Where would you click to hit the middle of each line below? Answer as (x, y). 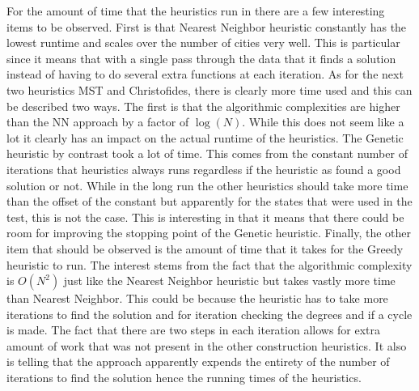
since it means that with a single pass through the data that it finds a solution (201, 58)
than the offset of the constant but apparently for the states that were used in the (209, 201)
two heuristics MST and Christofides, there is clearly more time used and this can (209, 89)
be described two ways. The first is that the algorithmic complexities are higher (203, 106)
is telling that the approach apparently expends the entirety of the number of (198, 361)
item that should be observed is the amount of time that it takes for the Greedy (205, 248)
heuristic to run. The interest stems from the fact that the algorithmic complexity (209, 264)
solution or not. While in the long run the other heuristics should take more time (207, 185)
